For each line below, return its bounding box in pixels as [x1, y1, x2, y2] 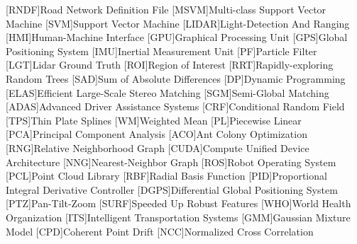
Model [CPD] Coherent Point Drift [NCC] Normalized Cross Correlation [6, 223, 314, 238]
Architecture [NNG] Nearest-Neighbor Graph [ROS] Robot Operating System [6, 154, 336, 169]
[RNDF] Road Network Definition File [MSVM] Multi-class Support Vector [6, 2, 326, 16]
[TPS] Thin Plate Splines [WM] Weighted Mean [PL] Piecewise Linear [6, 112, 302, 127]
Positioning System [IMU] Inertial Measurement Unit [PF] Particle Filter [6, 43, 317, 58]
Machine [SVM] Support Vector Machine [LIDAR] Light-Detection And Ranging [6, 16, 350, 30]
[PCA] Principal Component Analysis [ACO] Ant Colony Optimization [6, 127, 307, 141]
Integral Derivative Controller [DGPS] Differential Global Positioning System [6, 182, 338, 197]
